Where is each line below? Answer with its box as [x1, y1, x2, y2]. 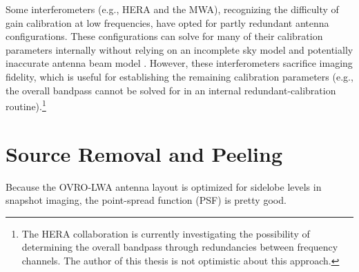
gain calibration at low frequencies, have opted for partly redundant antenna [6, 15, 329, 30]
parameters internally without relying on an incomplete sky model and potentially [6, 42, 353, 56]
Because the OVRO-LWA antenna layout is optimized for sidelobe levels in [6, 179, 322, 193]
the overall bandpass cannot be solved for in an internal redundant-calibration [6, 83, 336, 97]
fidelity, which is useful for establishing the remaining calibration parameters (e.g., [6, 69, 353, 83]
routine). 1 [6, 97, 46, 113]
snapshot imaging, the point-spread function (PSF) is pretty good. [6, 193, 287, 207]
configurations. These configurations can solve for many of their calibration [6, 29, 323, 43]
